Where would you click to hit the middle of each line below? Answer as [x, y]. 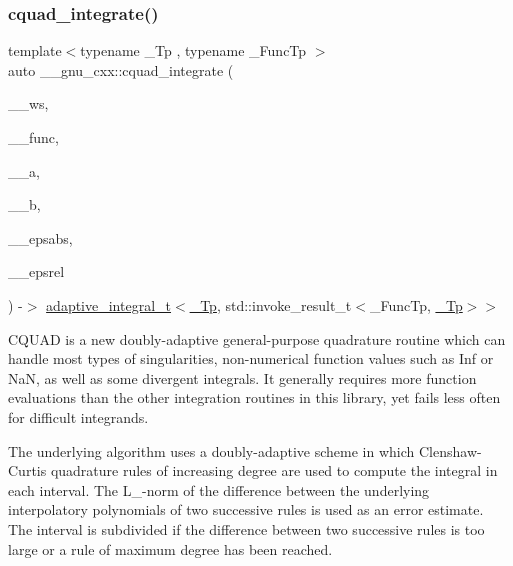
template [35, 50]
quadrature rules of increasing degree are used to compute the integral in [274, 470]
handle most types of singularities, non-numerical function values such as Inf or [251, 358]
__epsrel [36, 271]
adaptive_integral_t [109, 304]
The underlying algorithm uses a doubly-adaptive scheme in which [211, 450]
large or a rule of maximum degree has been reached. [170, 548]
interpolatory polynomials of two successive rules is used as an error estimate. [246, 509]
